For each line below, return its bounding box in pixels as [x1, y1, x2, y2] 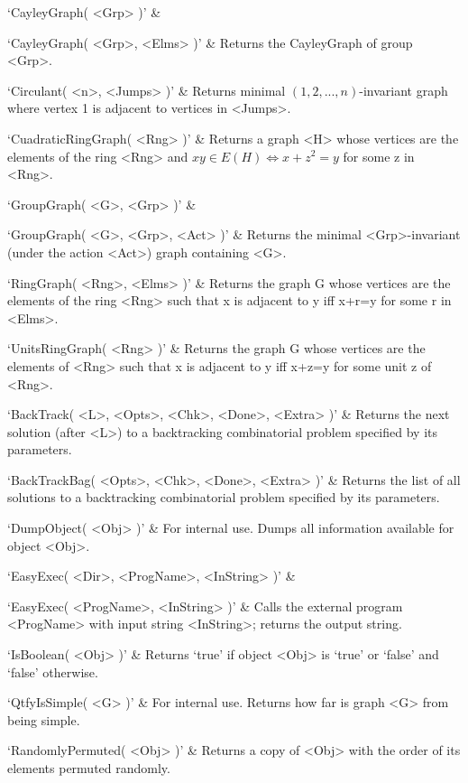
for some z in [343, 146, 415, 165]
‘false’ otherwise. [7, 662, 98, 681]
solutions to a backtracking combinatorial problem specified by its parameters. [7, 488, 440, 507]
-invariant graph [359, 80, 448, 99]
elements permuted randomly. [7, 759, 170, 777]
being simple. [7, 710, 80, 729]
